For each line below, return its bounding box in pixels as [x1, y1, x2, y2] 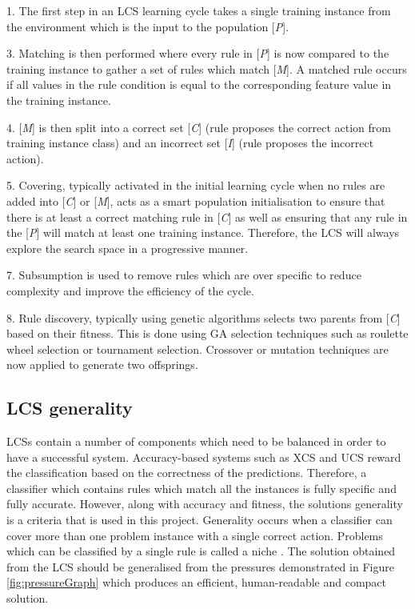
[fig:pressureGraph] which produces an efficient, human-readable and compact [6, 574, 386, 591]
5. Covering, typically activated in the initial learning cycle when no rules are [6, 177, 385, 194]
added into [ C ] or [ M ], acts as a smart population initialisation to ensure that [6, 192, 385, 209]
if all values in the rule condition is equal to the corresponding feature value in [6, 76, 392, 93]
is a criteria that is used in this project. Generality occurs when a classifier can [6, 511, 393, 528]
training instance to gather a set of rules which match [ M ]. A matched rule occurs [6, 60, 407, 77]
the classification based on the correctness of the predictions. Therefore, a [6, 464, 367, 481]
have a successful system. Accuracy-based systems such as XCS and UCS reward [6, 448, 401, 465]
